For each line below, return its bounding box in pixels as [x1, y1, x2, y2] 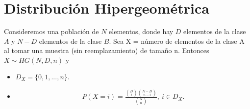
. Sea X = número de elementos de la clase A [109, 36, 245, 46]
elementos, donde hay [109, 26, 174, 36]
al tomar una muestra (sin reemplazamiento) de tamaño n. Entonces [4, 45, 209, 55]
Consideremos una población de [4, 26, 99, 36]
